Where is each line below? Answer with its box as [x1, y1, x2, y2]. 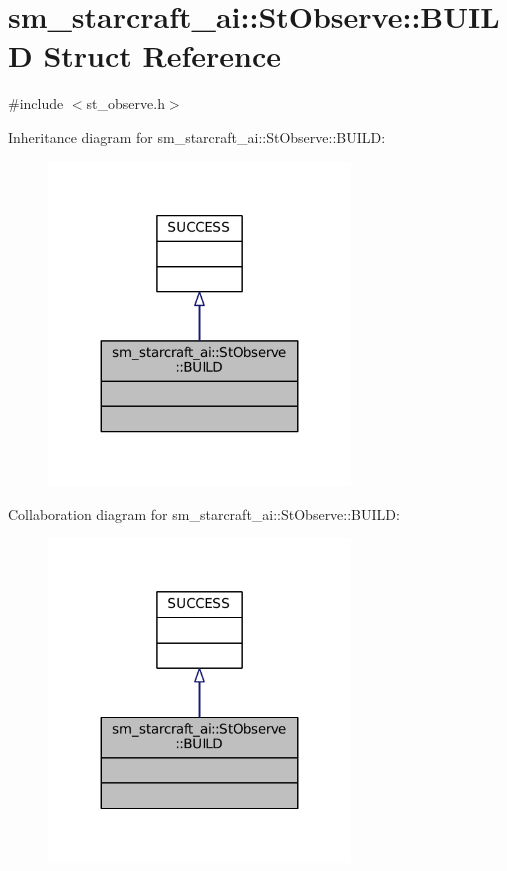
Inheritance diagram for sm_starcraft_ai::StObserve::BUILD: [8, 126, 386, 147]
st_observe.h [86, 93, 165, 114]
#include [8, 93, 64, 114]
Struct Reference [43, 35, 282, 76]
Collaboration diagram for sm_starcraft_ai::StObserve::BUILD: [8, 503, 400, 524]
